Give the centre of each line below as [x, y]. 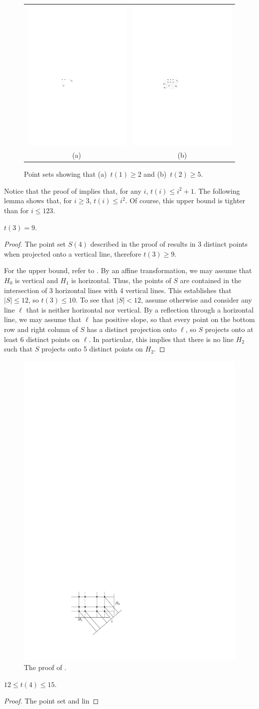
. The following [217, 190]
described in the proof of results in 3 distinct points [169, 244]
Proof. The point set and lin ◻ [52, 701]
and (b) [155, 174]
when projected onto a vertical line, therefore [73, 253]
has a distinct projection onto [132, 329]
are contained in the [211, 280]
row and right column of [41, 329]
